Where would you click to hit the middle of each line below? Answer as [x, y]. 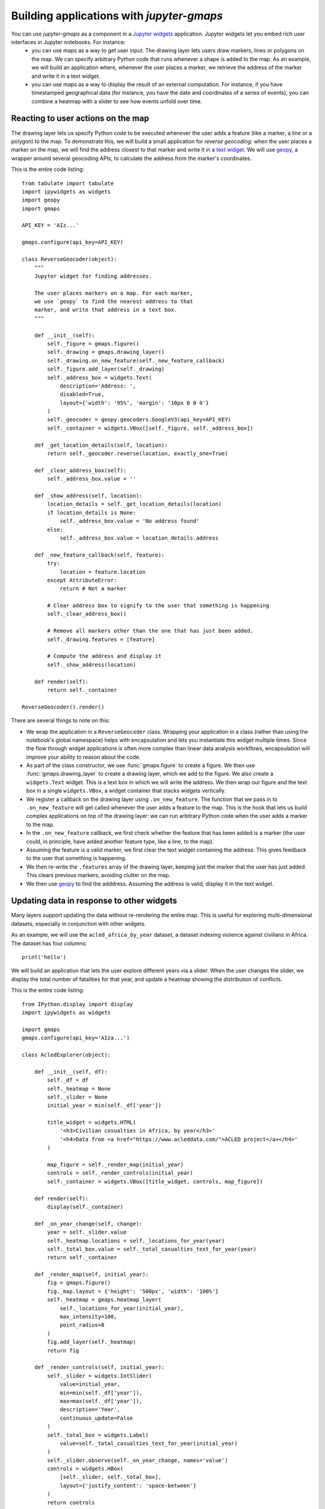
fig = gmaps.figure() [79, 1283]
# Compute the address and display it [104, 656]
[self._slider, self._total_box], [111, 1477]
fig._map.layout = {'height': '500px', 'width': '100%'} [133, 1291]
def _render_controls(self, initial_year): [99, 1367]
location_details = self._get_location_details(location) [135, 504]
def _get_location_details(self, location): [101, 445]
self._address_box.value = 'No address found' [130, 521]
